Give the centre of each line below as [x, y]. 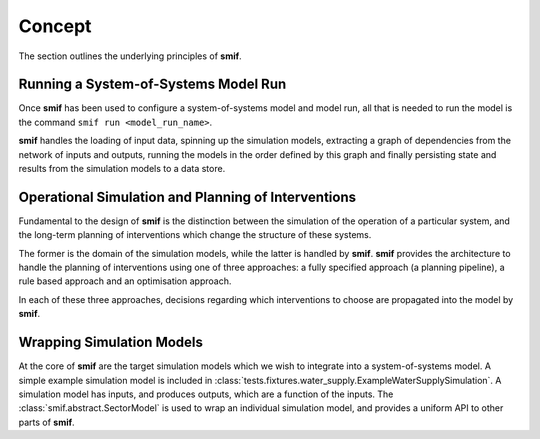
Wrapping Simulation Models [111, 342]
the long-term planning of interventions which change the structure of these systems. [195, 235]
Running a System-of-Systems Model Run [152, 84]
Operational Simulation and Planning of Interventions [187, 196]
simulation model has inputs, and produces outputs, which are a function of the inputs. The [206, 394]
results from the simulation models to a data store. [122, 169]
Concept [55, 26]
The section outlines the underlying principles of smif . [130, 56]
